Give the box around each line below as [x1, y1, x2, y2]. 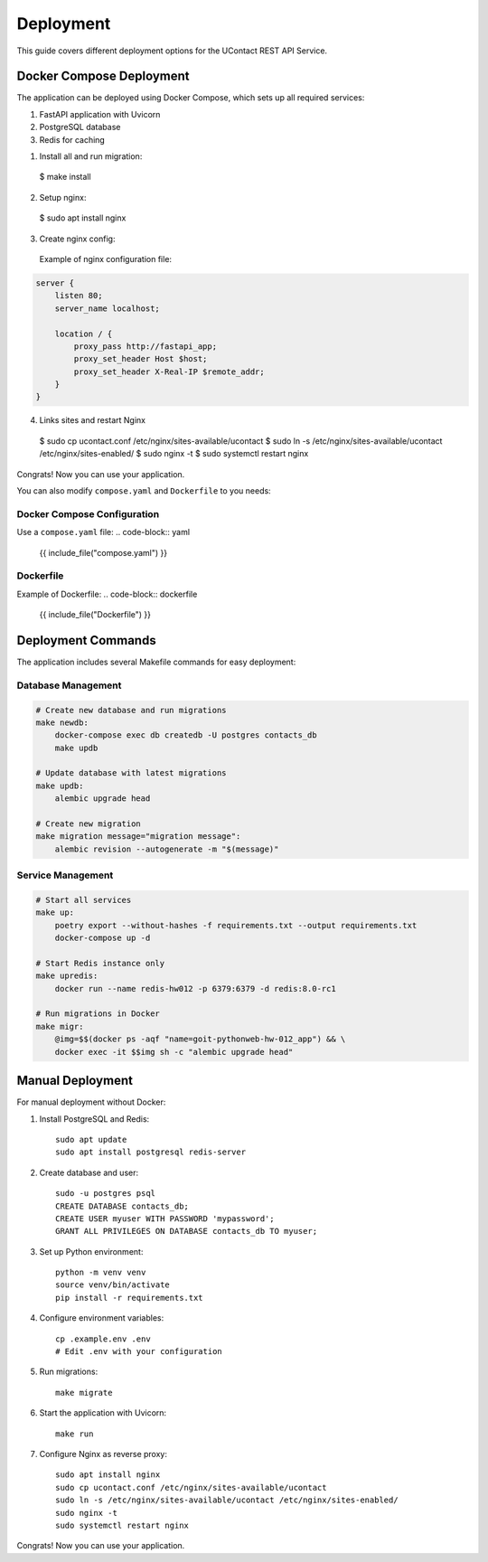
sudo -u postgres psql [55, 1189, 156, 1199]
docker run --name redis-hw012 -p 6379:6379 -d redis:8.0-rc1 [54, 983, 336, 993]
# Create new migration [35, 819, 142, 829]
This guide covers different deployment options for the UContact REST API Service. [16, 45, 328, 56]
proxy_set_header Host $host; [73, 353, 208, 364]
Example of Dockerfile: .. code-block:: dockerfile [16, 588, 198, 599]
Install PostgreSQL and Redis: [39, 1113, 150, 1124]
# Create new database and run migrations [35, 705, 227, 715]
